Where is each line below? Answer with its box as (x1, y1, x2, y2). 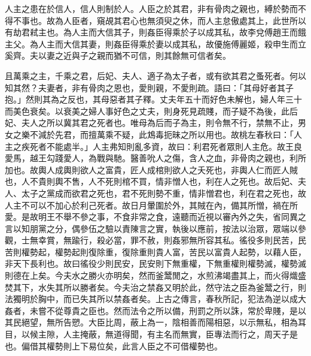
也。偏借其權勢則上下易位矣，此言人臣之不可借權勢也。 (5, 339, 222, 352)
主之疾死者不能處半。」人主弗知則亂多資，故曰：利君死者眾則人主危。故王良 (5, 140, 302, 152)
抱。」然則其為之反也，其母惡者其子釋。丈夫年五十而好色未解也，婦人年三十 (5, 93, 302, 105)
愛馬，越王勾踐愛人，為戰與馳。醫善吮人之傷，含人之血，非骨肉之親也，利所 (5, 152, 306, 164)
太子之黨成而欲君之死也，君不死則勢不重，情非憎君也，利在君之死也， (21, 186, 298, 199)
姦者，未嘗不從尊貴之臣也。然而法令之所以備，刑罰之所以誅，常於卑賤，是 (5, 304, 298, 316)
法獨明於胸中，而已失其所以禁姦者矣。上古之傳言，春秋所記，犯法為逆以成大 (5, 292, 306, 305)
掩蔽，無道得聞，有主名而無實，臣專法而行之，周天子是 (80, 328, 298, 340)
